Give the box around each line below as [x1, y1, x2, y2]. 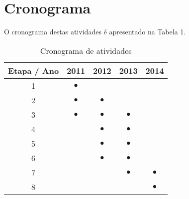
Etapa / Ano [8, 64, 59, 76]
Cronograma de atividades [40, 44, 132, 56]
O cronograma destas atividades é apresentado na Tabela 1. [4, 26, 186, 37]
